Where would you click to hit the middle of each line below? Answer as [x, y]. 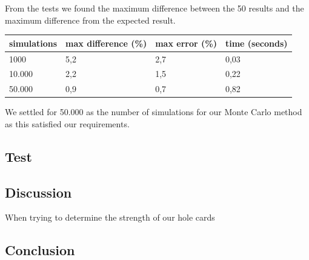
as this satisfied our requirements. [67, 123]
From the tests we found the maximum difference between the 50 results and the [154, 8]
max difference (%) [106, 43]
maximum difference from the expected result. [90, 20]
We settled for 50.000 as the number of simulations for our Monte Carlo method [154, 112]
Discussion [38, 192]
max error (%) [186, 43]
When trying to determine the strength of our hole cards [110, 217]
